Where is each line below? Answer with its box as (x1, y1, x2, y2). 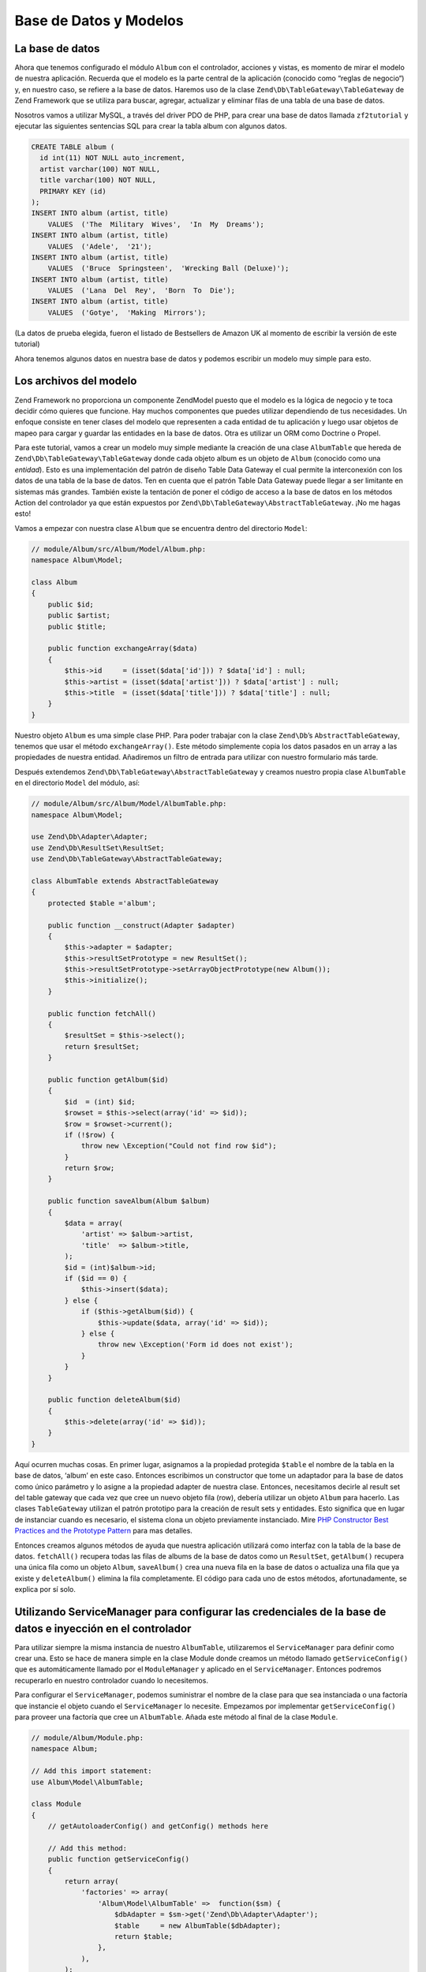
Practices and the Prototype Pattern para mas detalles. (14, 1526, 193, 1536)
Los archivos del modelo (14, 375, 137, 388)
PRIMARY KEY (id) (39, 186, 106, 196)
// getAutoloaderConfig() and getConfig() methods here (47, 1822, 269, 1831)
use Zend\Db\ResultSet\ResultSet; (31, 843, 165, 852)
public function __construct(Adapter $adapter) (47, 921, 236, 930)
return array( (64, 1877, 119, 1886)
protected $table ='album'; (47, 898, 157, 907)
